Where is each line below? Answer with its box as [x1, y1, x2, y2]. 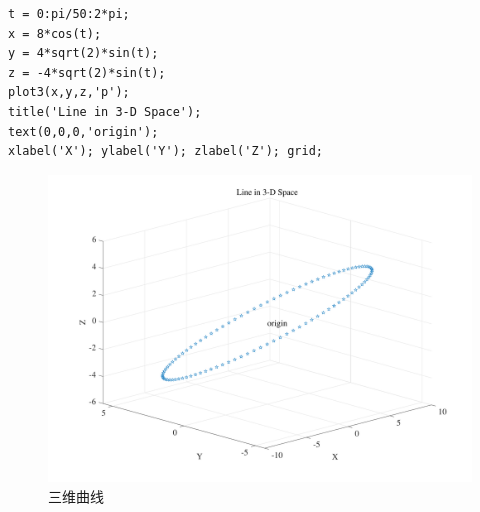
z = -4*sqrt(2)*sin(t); [8, 65, 166, 80]
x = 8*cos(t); [8, 26, 102, 41]
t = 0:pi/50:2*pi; [8, 7, 130, 21]
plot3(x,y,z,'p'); [8, 85, 130, 100]
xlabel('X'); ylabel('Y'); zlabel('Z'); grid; [8, 144, 323, 159]
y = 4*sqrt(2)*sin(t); [8, 46, 159, 61]
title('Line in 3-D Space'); [8, 104, 202, 119]
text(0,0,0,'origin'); [8, 124, 159, 139]
